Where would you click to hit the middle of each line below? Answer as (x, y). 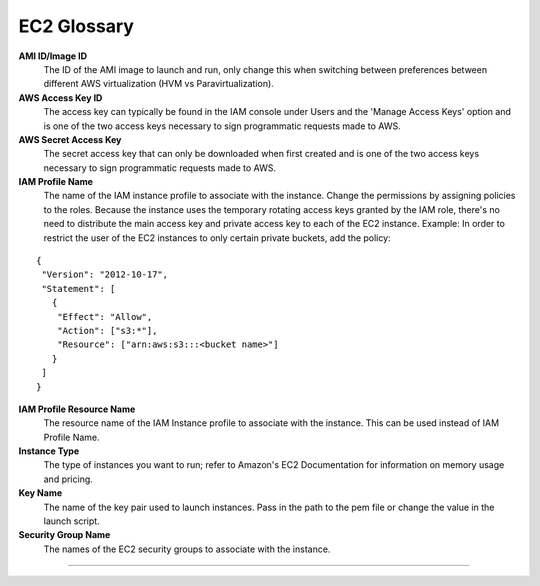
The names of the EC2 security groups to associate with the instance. (187, 549)
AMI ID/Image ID (53, 56)
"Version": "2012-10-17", (105, 274)
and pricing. (68, 479)
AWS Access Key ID (60, 97)
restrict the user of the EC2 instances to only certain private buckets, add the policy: (217, 237)
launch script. (71, 521)
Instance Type (49, 451)
